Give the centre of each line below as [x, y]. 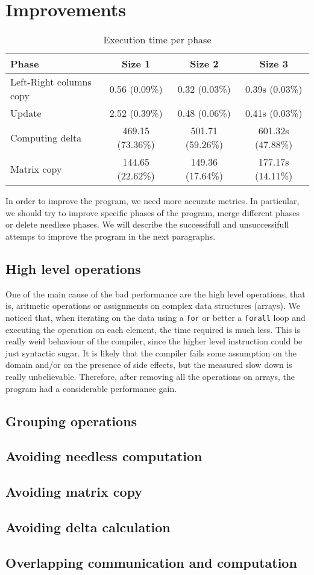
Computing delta [46, 137]
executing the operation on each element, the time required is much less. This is [153, 329]
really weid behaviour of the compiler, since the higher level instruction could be [154, 341]
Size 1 [136, 64]
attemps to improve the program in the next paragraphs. [111, 236]
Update [26, 113]
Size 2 [204, 64]
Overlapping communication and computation [151, 562]
